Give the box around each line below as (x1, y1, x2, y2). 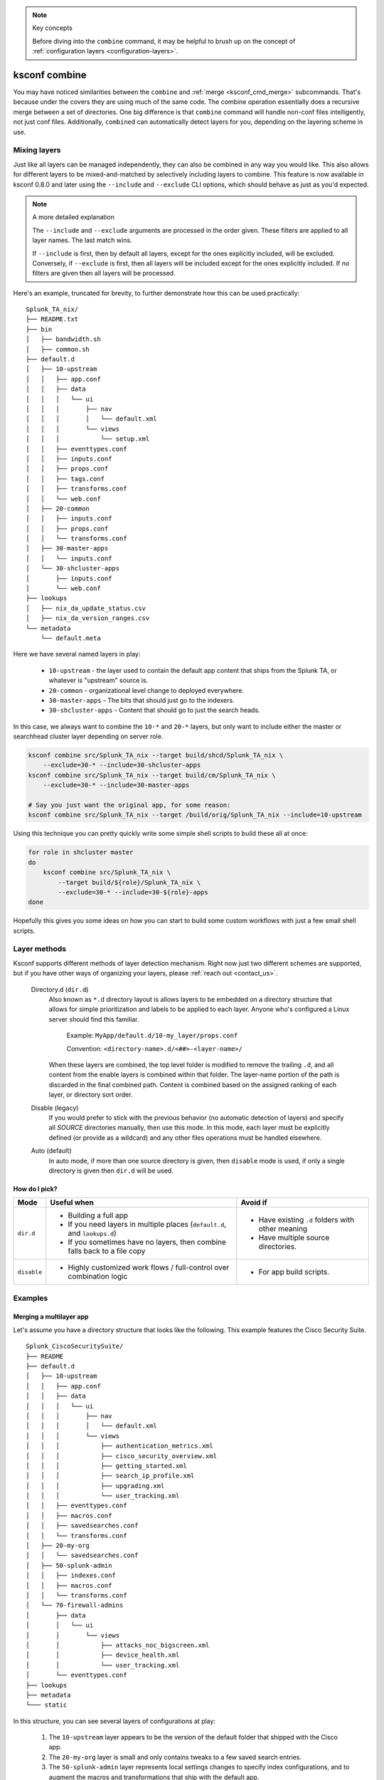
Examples (13, 1293, 48, 1303)
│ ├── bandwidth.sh (26, 335, 101, 343)
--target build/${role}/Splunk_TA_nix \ (58, 878, 201, 886)
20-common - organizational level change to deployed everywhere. (48, 686, 245, 694)
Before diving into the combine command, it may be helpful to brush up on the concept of (32, 36, 296, 46)
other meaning (258, 1224, 308, 1234)
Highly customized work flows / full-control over (68, 1262, 230, 1272)
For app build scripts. (258, 1267, 330, 1277)
